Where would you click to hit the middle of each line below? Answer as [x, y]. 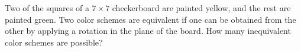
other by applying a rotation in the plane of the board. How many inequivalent [148, 31]
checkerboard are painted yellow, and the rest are [201, 8]
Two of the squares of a [47, 8]
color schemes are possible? [54, 42]
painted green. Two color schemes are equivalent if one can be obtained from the [150, 19]
